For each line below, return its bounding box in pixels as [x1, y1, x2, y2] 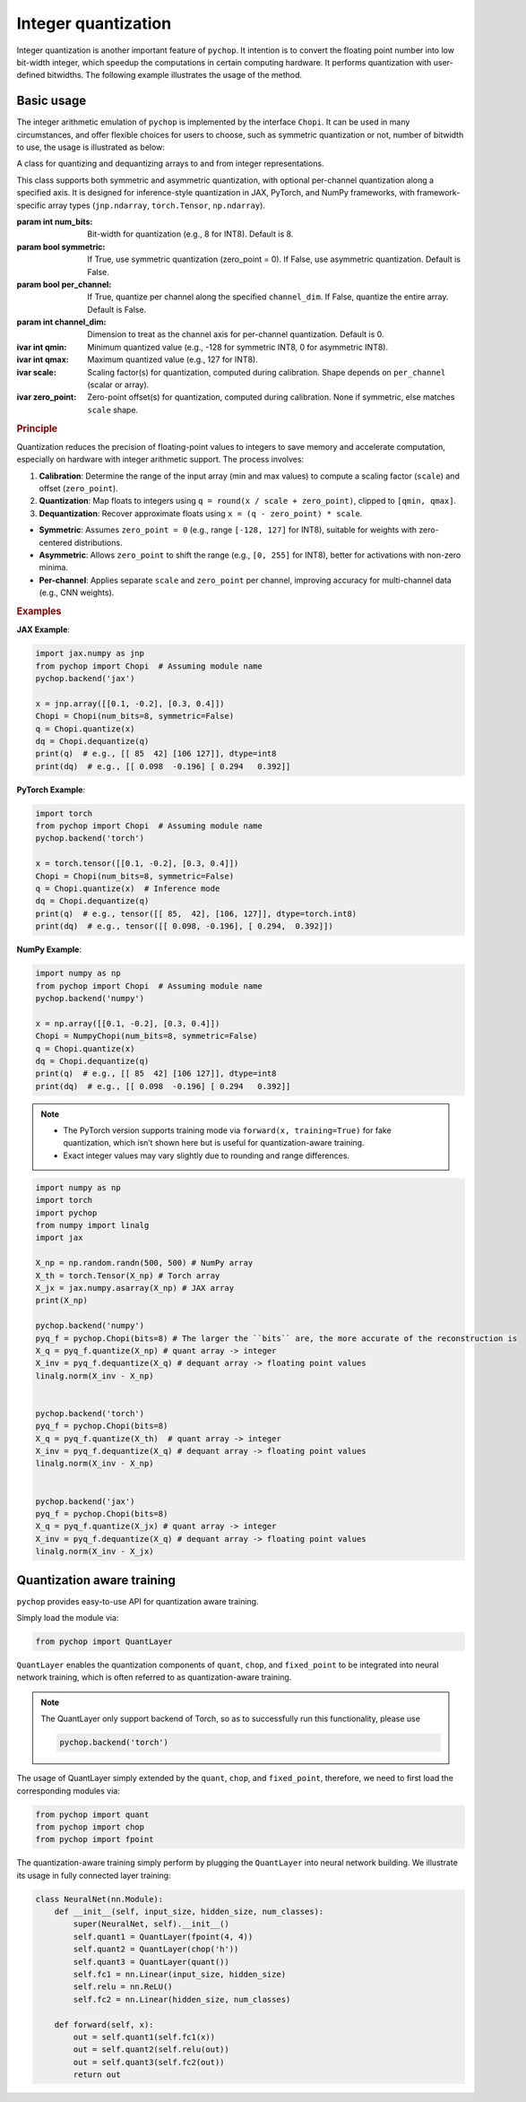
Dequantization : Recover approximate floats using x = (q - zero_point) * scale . [39, 507, 363, 519]
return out [73, 2070, 121, 2080]
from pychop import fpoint [35, 1834, 154, 1845]
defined [16, 70, 46, 81]
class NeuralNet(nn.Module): [35, 1894, 164, 1904]
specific [16, 200, 47, 211]
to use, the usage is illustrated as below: [16, 142, 166, 152]
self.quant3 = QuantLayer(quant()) [73, 1957, 230, 1967]
